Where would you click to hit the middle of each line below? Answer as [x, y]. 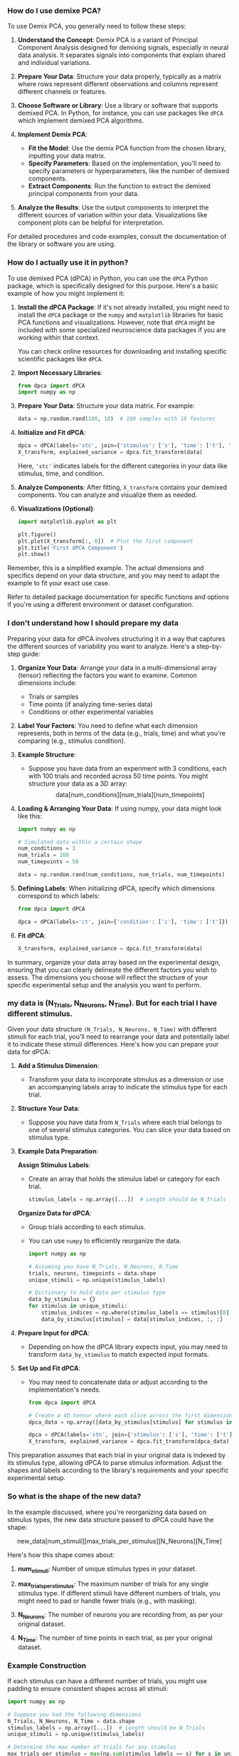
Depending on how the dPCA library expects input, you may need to [128, 1347]
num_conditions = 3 [47, 848]
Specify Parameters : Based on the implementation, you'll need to [124, 163]
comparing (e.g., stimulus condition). [71, 741]
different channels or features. [62, 92]
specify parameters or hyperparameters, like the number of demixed [129, 171]
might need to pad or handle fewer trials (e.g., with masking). [107, 1601]
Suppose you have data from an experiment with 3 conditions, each [128, 768]
